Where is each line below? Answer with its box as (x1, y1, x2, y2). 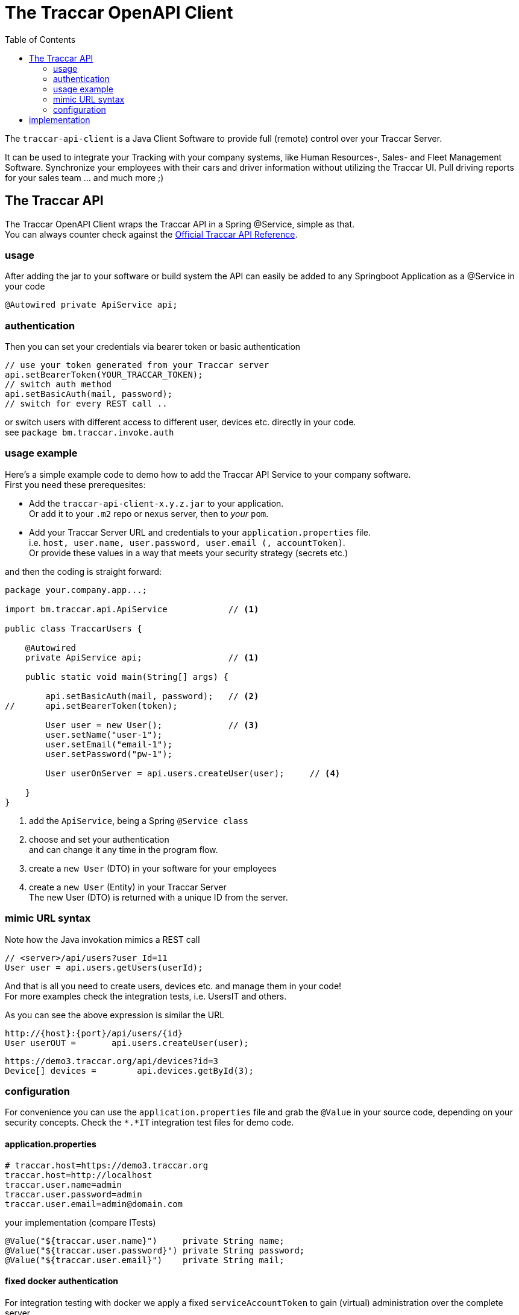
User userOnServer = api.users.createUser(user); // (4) (45, 768, 341, 778)
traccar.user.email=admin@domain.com (5, 1199, 183, 1209)
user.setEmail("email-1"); (45, 739, 173, 749)
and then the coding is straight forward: (5, 566, 162, 577)
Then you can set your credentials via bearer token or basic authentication (5, 341, 301, 352)
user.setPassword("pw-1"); (45, 749, 173, 759)
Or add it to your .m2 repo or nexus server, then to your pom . (29, 508, 269, 519)
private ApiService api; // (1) (25, 652, 259, 662)
